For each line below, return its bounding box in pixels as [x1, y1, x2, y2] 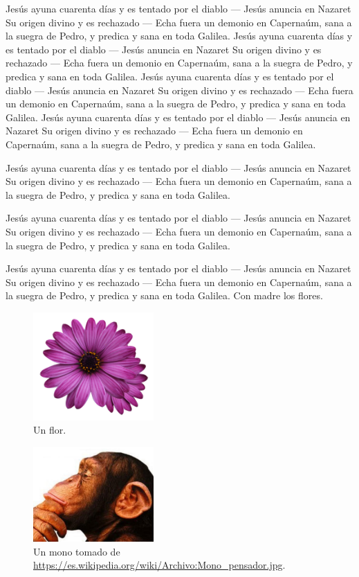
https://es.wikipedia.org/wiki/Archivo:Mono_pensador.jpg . [33, 558, 286, 572]
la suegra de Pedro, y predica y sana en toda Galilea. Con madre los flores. [6, 288, 323, 303]
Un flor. [33, 423, 66, 437]
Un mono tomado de [33, 544, 120, 558]
